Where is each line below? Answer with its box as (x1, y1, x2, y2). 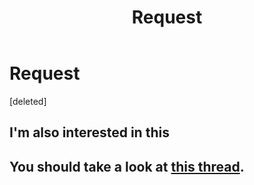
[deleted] (9, 95, 47, 107)
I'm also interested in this (9, 124, 170, 141)
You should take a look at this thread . (9, 158, 245, 175)
